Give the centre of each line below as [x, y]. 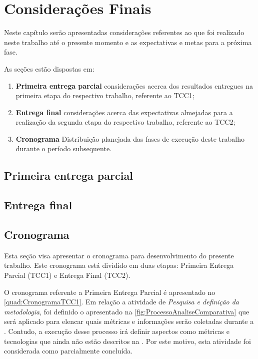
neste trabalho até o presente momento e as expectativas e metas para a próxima [128, 42]
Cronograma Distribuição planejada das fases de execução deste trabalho [130, 138]
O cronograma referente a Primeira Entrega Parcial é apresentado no [110, 292]
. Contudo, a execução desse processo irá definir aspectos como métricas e [117, 331]
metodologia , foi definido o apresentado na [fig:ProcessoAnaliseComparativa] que [127, 311]
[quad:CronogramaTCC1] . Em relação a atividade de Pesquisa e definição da [122, 302]
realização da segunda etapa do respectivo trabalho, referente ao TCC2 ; [125, 122]
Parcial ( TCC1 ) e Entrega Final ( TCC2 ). [67, 275]
